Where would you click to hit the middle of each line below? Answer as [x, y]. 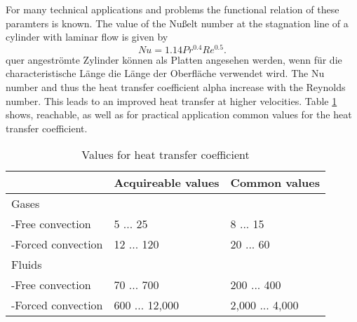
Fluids [27, 265]
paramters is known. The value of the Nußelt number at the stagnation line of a [177, 23]
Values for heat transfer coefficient [166, 155]
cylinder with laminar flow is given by [87, 37]
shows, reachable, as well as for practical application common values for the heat [179, 114]
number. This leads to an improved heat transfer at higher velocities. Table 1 [171, 100]
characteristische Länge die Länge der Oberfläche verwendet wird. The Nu [165, 73]
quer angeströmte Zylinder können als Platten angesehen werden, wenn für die [174, 59]
